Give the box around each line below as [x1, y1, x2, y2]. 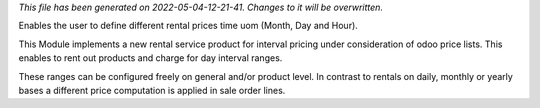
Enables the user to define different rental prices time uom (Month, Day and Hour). [18, 20, 359, 32]
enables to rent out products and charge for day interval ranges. [18, 52, 283, 64]
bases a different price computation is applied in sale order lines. [18, 84, 286, 96]
